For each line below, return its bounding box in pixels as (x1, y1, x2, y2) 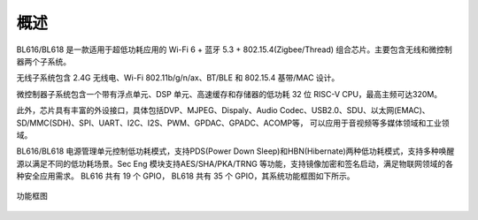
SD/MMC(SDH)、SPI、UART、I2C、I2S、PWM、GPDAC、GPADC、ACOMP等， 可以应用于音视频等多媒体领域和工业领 (16, 118, 450, 128)
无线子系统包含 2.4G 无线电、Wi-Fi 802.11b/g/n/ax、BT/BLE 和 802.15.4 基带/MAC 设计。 (16, 72, 340, 83)
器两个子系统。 (16, 56, 71, 66)
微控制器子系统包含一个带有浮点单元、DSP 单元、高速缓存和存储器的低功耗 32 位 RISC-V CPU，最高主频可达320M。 (16, 88, 443, 99)
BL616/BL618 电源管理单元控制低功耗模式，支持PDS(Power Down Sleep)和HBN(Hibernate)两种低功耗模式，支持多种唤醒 (16, 146, 455, 156)
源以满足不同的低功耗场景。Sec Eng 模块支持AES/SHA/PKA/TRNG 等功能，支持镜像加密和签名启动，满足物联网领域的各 (16, 158, 454, 169)
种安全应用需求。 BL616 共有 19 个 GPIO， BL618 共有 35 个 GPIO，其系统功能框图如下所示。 (16, 171, 355, 181)
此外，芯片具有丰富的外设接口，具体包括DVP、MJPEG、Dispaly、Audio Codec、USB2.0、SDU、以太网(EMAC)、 (16, 105, 430, 116)
